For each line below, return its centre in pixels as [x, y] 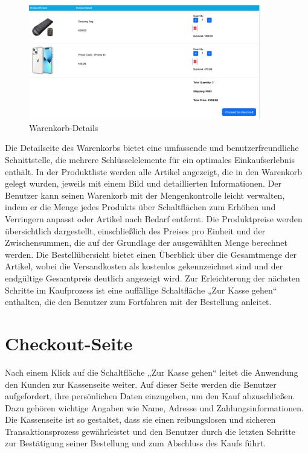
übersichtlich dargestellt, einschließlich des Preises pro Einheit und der [135, 230]
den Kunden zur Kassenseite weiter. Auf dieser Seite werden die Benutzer [141, 384]
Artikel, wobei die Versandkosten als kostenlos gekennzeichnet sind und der [144, 266]
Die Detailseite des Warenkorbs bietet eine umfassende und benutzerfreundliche [152, 148]
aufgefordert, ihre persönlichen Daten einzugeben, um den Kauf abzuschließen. [150, 396]
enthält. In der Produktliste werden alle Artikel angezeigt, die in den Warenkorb [154, 171]
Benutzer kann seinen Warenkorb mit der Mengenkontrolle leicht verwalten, [145, 195]
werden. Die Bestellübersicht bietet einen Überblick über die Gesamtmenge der [151, 254]
